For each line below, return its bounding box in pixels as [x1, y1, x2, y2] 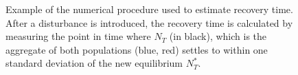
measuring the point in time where [5, 29, 151, 43]
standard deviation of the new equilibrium [5, 56, 183, 70]
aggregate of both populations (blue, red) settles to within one [5, 42, 268, 56]
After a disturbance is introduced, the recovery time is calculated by [5, 15, 293, 30]
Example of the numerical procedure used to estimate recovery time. [5, 2, 293, 16]
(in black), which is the [169, 29, 267, 43]
